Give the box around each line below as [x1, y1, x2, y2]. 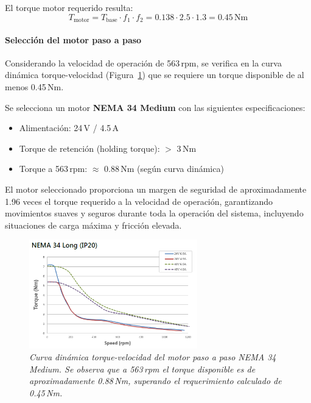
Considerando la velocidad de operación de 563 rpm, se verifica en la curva [5, 56, 282, 69]
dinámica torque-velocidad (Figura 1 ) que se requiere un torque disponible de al [5, 68, 304, 81]
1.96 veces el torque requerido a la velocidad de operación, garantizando [5, 194, 273, 207]
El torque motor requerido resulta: [5, 1, 133, 13]
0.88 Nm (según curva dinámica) [104, 162, 224, 175]
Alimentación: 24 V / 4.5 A [19, 121, 119, 134]
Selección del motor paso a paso [5, 33, 142, 46]
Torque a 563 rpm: [19, 162, 88, 175]
